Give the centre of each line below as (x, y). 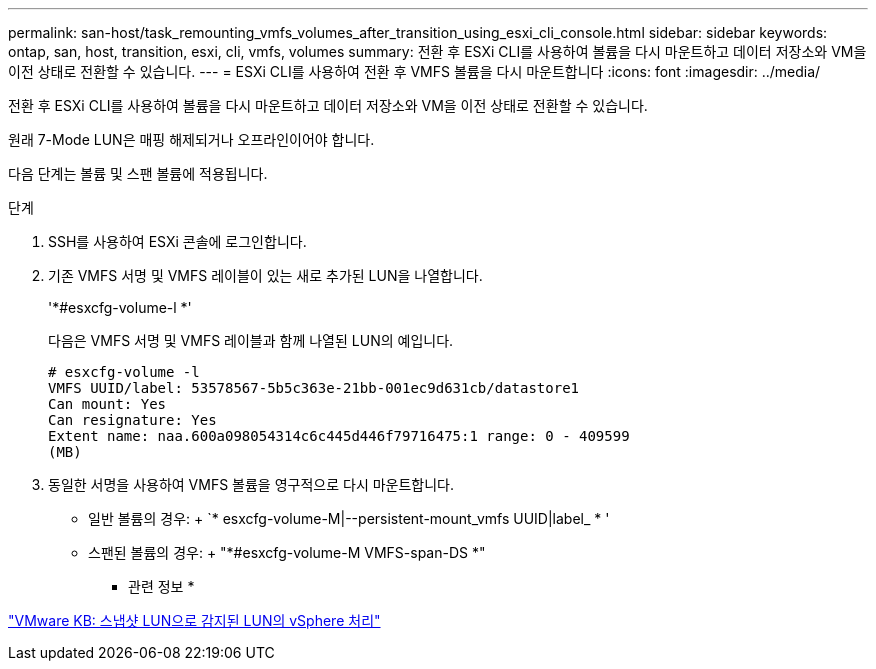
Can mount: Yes (107, 404)
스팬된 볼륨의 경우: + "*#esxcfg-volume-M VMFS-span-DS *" (287, 552)
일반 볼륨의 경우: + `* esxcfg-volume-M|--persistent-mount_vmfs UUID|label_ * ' (349, 518)
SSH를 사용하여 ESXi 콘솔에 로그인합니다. (177, 241)
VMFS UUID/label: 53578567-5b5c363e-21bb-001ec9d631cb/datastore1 (314, 388)
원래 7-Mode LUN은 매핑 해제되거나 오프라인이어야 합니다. (191, 139)
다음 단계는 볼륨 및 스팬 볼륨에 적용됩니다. (138, 173)
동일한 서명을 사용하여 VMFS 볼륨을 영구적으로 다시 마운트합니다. (251, 484)
